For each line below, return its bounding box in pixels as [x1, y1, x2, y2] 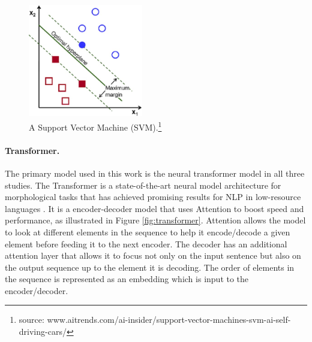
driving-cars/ [19, 325, 67, 338]
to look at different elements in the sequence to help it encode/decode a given [5, 225, 290, 238]
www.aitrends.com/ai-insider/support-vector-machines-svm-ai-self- [47, 313, 291, 326]
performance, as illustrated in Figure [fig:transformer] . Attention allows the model [5, 214, 306, 226]
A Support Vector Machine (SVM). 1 [29, 119, 162, 133]
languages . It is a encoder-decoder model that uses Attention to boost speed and [5, 202, 304, 214]
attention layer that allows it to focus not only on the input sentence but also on [5, 249, 301, 262]
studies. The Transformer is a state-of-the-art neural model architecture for [5, 178, 281, 191]
